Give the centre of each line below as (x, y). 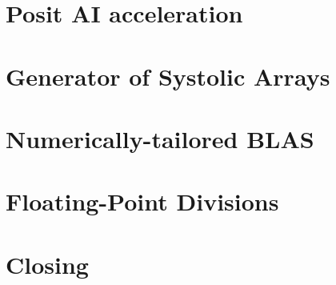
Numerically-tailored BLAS (160, 138)
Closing (47, 264)
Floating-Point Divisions (142, 201)
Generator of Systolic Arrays (168, 76)
